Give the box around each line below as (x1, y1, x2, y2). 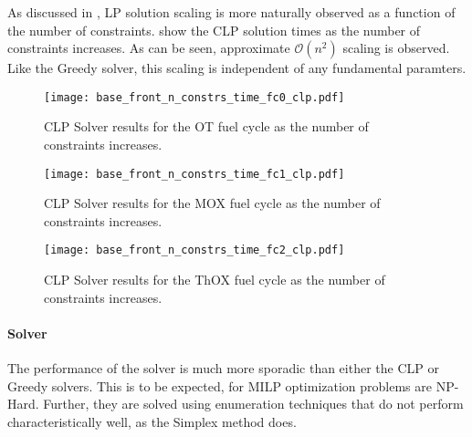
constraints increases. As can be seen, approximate (7, 38, 290, 57)
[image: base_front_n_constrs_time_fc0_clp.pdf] (44, 90, 345, 104)
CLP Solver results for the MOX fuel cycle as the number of (44, 193, 381, 213)
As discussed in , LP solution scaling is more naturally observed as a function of (7, 3, 456, 21)
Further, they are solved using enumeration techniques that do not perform (43, 394, 464, 413)
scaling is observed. (342, 38, 450, 57)
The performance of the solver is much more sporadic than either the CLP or (7, 359, 439, 378)
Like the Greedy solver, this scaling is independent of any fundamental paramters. (7, 58, 467, 78)
